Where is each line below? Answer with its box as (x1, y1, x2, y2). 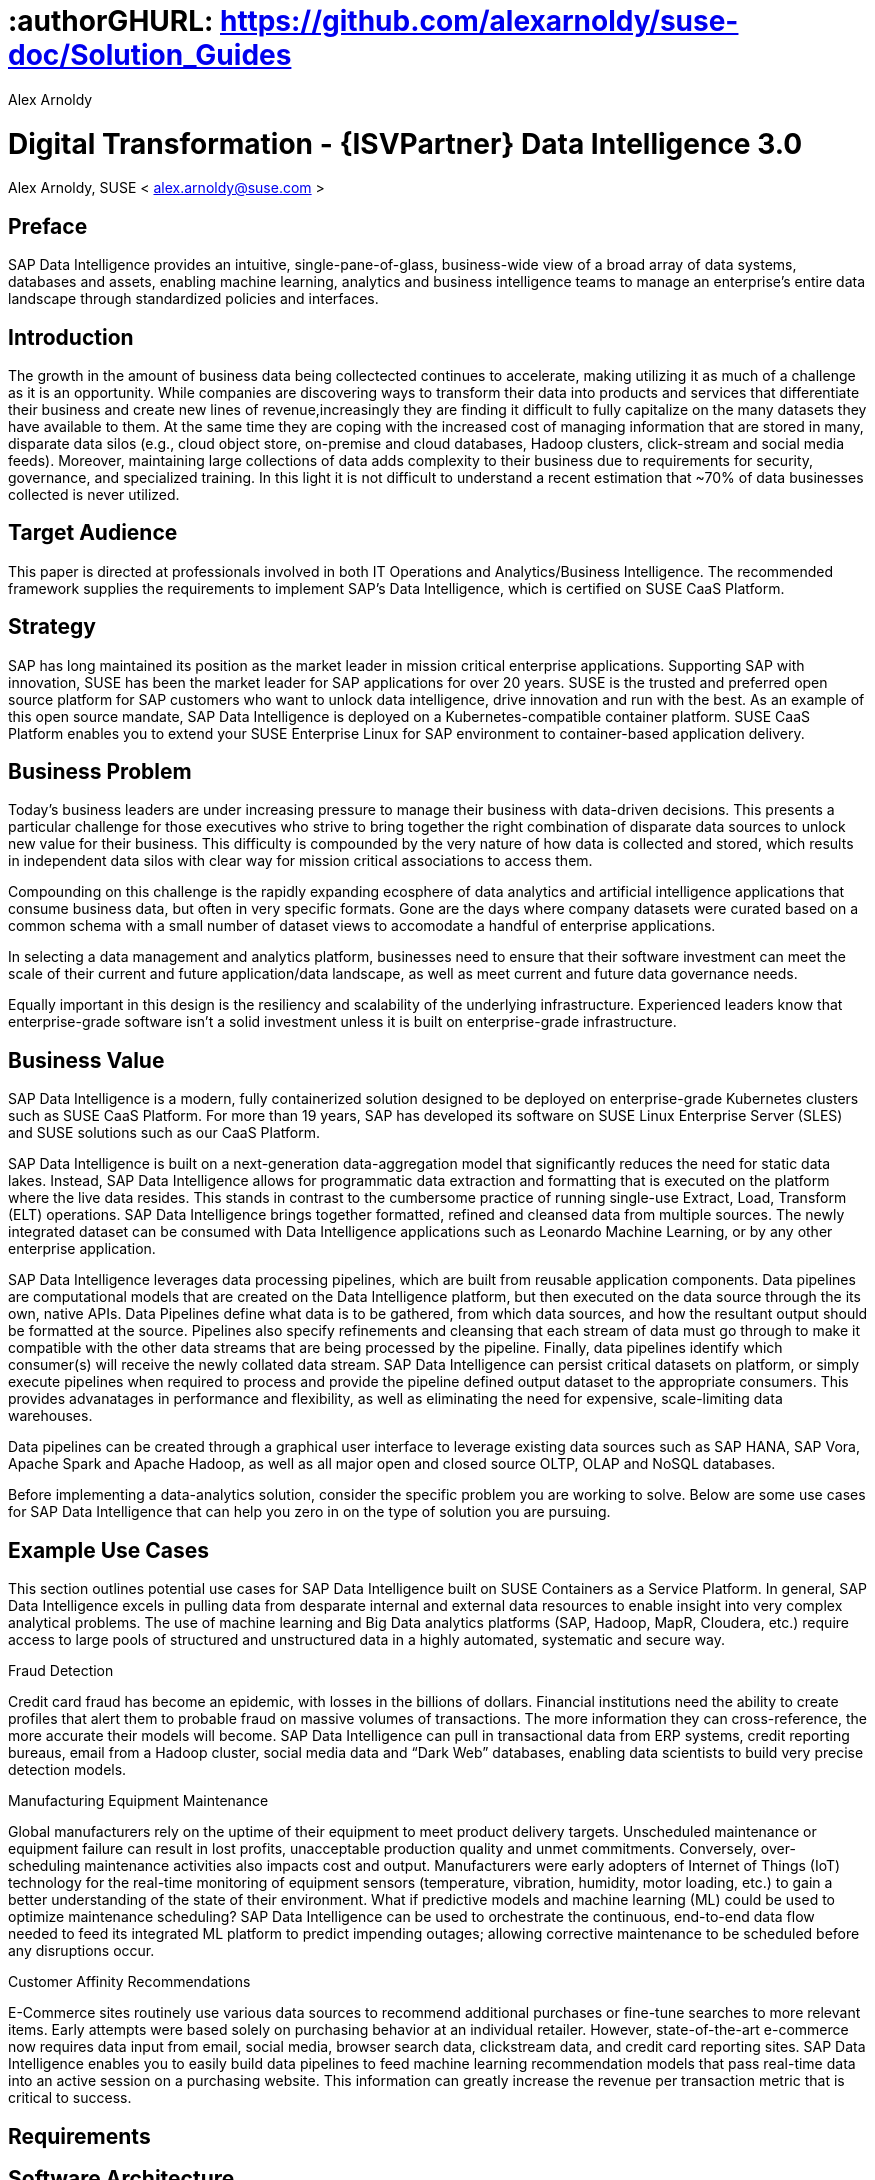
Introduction (8, 324, 134, 350)
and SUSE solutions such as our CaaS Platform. (8, 1124, 320, 1142)
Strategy (8, 614, 96, 640)
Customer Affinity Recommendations (8, 1973, 251, 1991)
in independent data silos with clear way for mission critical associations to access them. (8, 852, 593, 870)
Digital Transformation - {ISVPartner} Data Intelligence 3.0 (8, 126, 803, 161)
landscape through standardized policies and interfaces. (8, 290, 379, 308)
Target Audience (8, 520, 178, 546)
